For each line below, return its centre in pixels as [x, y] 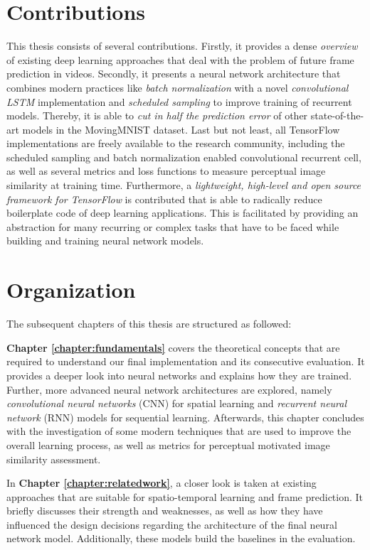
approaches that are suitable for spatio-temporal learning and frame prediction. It [185, 496]
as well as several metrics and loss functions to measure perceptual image [166, 171]
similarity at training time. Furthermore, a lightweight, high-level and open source [184, 185]
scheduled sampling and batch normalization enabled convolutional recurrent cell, [184, 157]
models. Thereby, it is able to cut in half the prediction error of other [157, 115]
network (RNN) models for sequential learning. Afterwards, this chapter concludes [185, 417]
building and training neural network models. [105, 241]
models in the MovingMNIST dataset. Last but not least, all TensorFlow [181, 129]
